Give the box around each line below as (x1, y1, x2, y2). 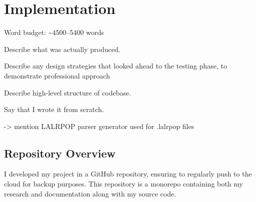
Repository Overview (4, 145, 115, 160)
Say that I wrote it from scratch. (4, 104, 104, 114)
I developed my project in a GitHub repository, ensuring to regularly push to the (4, 168, 252, 179)
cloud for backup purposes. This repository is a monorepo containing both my (4, 178, 243, 189)
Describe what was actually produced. (4, 43, 120, 54)
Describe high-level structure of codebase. (4, 87, 131, 97)
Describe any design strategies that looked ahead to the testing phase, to (4, 60, 227, 71)
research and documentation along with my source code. (4, 188, 176, 198)
